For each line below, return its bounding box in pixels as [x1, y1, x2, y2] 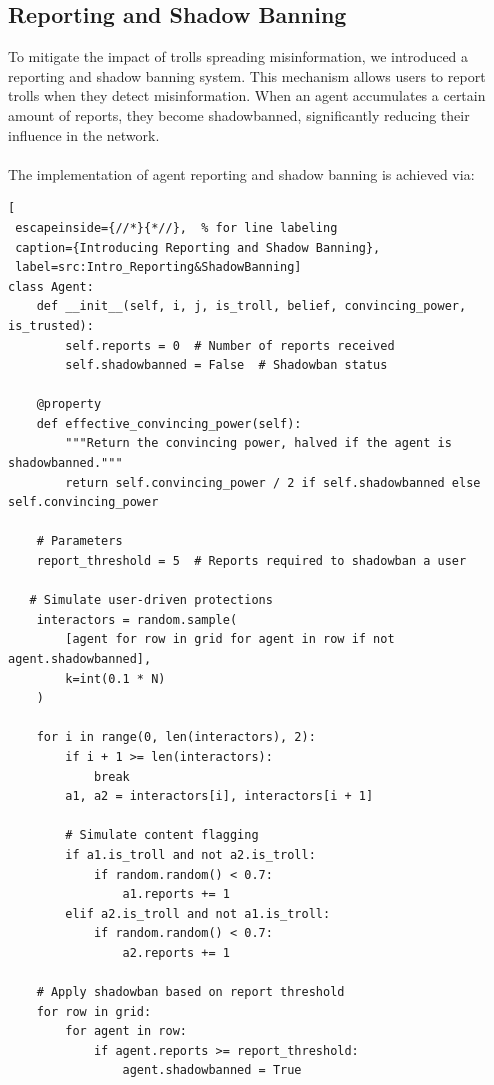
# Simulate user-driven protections [29, 593, 273, 608]
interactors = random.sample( [36, 612, 238, 627]
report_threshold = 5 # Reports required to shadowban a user [36, 554, 467, 569]
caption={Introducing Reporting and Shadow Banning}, [15, 240, 381, 255]
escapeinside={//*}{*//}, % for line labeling [15, 220, 338, 235]
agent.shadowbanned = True [122, 1063, 302, 1078]
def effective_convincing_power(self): [36, 416, 302, 431]
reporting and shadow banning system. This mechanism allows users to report [8, 65, 486, 86]
